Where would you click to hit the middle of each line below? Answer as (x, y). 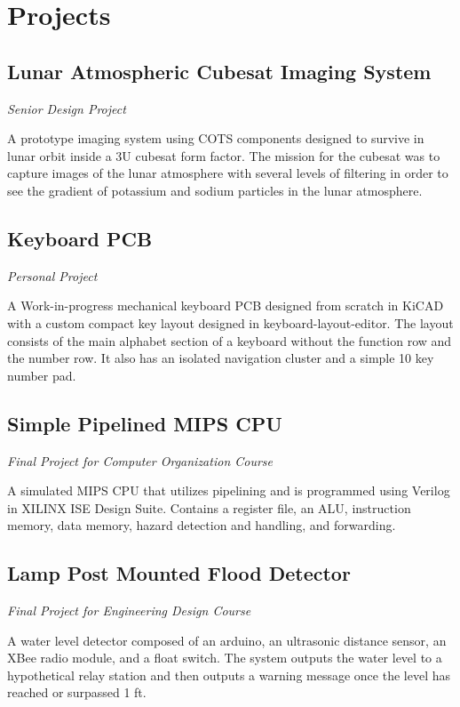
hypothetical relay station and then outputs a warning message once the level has (229, 675)
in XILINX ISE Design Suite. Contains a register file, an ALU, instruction (209, 507)
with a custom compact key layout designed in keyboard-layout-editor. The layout (230, 322)
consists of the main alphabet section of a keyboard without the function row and (230, 340)
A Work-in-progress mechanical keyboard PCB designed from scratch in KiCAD (226, 305)
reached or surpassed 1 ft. (77, 692)
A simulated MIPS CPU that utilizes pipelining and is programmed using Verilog (229, 490)
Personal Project (52, 275)
